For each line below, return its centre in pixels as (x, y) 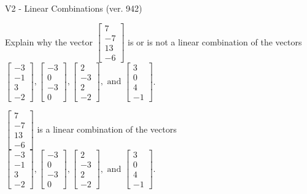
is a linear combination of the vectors (107, 129)
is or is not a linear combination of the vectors (215, 41)
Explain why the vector (49, 41)
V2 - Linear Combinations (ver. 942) (74, 8)
